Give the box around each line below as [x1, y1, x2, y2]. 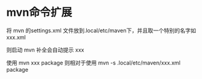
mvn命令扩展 [6, 5, 72, 19]
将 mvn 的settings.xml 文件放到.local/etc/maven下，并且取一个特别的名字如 [6, 27, 196, 34]
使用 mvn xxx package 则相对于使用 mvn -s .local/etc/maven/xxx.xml [6, 59, 181, 66]
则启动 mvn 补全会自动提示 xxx [6, 46, 84, 53]
